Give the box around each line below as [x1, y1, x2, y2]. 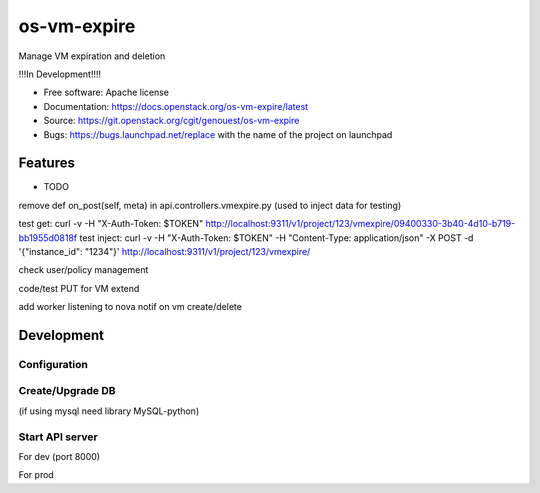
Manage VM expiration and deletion [18, 50, 166, 62]
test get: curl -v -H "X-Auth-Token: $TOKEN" [18, 218, 204, 230]
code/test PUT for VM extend [18, 282, 140, 294]
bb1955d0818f [18, 231, 78, 244]
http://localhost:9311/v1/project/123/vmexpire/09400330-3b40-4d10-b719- [205, 218, 516, 230]
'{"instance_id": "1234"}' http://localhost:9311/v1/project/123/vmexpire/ [18, 245, 311, 257]
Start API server [18, 430, 99, 444]
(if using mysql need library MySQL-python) [18, 405, 200, 417]
